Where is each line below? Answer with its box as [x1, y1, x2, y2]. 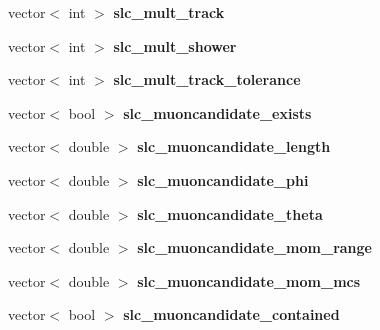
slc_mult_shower [113, 35, 237, 56]
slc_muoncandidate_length [137, 136, 331, 157]
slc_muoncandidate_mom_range [137, 237, 372, 258]
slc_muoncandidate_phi [137, 169, 309, 190]
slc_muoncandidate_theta [137, 203, 323, 224]
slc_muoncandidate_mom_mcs [137, 270, 361, 291]
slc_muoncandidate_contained [123, 304, 340, 325]
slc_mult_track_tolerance [113, 69, 301, 90]
